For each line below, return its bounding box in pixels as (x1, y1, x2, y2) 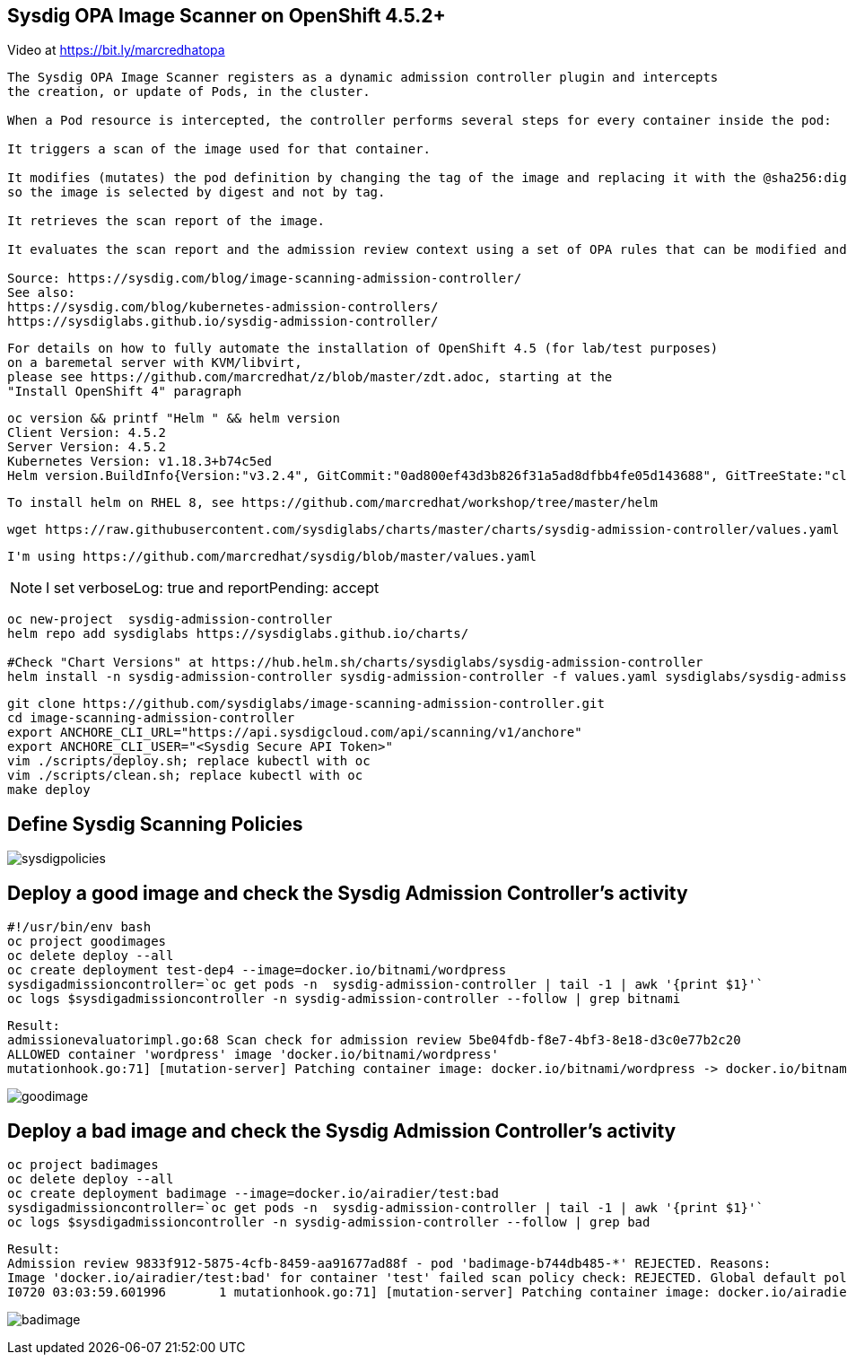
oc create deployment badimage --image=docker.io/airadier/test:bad (7, 1185, 499, 1200)
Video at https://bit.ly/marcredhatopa (7, 42, 225, 58)
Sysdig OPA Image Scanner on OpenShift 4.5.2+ (7, 4, 446, 27)
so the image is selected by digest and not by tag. (7, 185, 386, 200)
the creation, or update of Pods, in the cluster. (7, 84, 371, 100)
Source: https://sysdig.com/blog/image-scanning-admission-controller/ (7, 271, 522, 286)
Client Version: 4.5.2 (7, 425, 167, 441)
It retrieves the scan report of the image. (7, 214, 326, 229)
